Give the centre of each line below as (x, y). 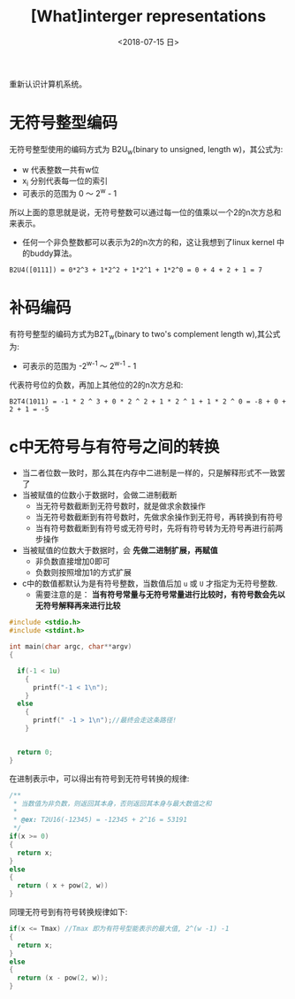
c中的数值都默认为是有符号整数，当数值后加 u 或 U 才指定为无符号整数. (150, 584)
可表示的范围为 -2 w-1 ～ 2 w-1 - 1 (79, 365)
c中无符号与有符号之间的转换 (114, 446)
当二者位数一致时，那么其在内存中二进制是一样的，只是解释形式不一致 (150, 473)
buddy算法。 (53, 253)
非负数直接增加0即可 (72, 561)
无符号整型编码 (64, 123)
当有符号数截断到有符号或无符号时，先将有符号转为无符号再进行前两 (159, 528)
